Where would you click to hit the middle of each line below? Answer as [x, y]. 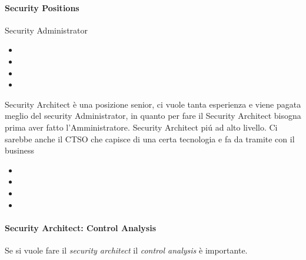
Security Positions [42, 7]
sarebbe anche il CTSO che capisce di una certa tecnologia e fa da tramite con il [150, 139]
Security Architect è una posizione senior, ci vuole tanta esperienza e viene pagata [153, 104]
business [20, 150]
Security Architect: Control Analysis [81, 227]
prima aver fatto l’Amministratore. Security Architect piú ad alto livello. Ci [141, 127]
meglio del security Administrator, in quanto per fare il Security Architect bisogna [153, 116]
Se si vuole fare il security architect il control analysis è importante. [126, 250]
